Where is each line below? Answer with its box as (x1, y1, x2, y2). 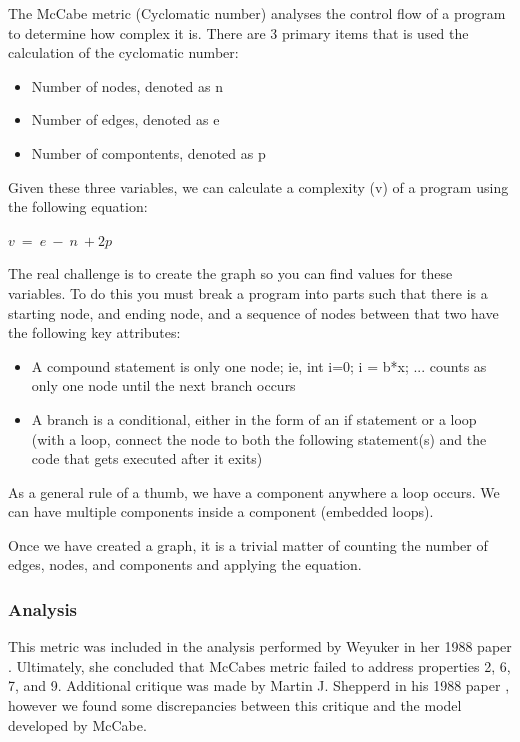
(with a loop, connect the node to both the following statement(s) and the (31, 428, 487, 449)
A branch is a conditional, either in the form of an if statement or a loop (31, 408, 477, 429)
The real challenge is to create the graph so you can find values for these (8, 263, 453, 284)
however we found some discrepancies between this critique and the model (8, 695, 462, 716)
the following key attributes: (8, 322, 181, 343)
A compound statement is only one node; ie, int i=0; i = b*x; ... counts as (31, 355, 487, 376)
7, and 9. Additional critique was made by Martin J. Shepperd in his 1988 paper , (8, 675, 510, 696)
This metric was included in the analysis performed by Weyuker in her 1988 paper (8, 636, 512, 657)
